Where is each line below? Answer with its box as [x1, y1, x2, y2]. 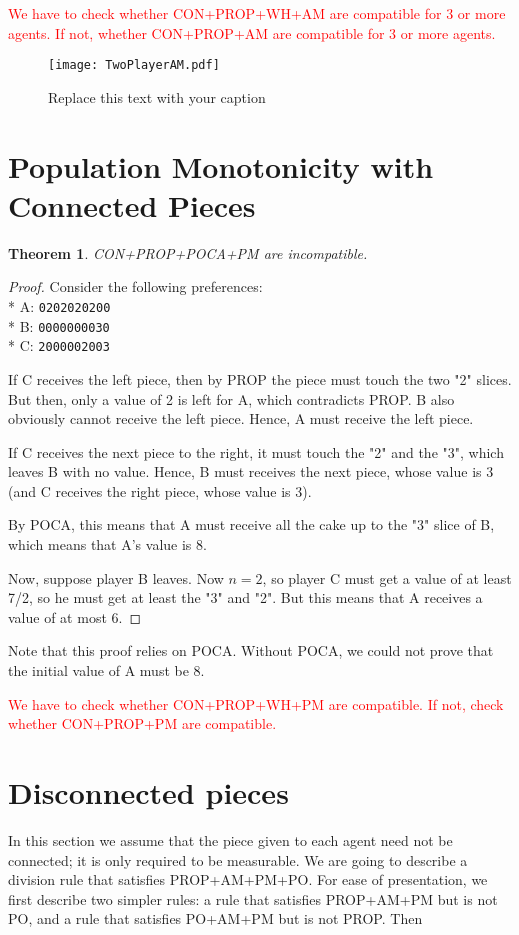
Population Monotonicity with [8, 145, 434, 186]
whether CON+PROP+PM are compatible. [8, 713, 277, 734]
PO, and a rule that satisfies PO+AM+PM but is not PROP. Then [8, 908, 423, 929]
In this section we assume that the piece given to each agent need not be [8, 829, 453, 850]
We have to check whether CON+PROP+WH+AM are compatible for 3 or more [8, 3, 506, 23]
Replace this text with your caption [48, 86, 266, 107]
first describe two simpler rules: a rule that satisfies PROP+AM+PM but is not [8, 888, 498, 909]
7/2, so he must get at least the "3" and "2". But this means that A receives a [8, 587, 483, 608]
